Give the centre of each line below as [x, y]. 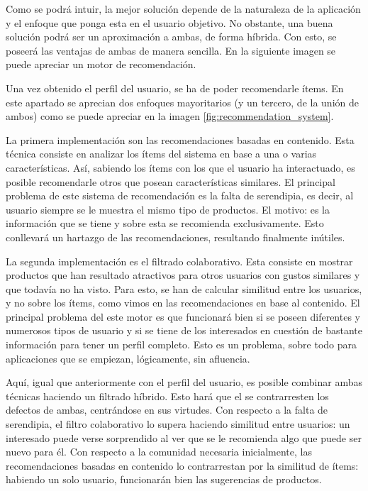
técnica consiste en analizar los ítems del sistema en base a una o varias [161, 154]
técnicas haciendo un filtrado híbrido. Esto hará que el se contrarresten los [167, 396]
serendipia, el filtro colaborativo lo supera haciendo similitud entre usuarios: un [178, 424]
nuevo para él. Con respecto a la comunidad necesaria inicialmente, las [159, 452]
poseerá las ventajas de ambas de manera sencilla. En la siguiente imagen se [171, 50]
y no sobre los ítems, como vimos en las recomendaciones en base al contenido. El [183, 303]
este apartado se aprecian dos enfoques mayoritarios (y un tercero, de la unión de [182, 102]
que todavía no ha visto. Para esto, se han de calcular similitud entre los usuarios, [184, 288]
